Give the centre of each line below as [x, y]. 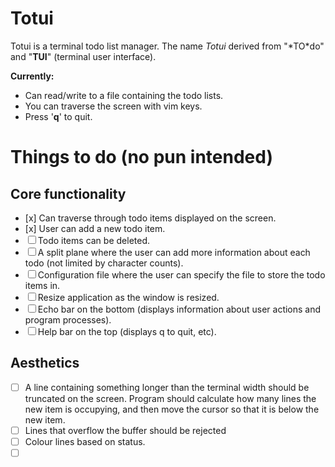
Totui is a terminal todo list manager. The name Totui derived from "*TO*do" [167, 46]
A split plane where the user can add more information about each [174, 252]
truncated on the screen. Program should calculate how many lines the [170, 398]
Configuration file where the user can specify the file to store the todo [181, 274]
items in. [42, 285]
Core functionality [68, 193]
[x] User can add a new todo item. [95, 228]
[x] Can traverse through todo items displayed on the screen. [150, 218]
